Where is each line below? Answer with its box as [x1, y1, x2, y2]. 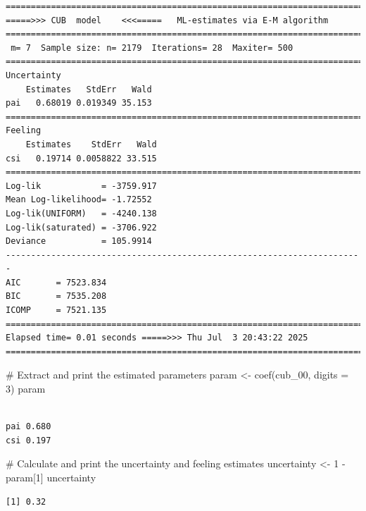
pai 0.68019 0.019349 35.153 [6, 98, 152, 109]
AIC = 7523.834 [6, 277, 107, 288]
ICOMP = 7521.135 [6, 305, 107, 316]
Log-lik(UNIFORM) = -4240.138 [6, 208, 157, 218]
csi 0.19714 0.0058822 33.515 [6, 153, 157, 164]
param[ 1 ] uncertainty [6, 470, 96, 484]
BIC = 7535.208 [6, 291, 107, 302]
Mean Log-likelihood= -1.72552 [6, 195, 152, 205]
